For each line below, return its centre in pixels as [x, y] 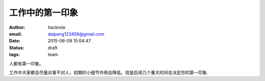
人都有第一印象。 [26, 63]
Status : [17, 48]
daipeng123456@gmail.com [76, 34]
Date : [15, 41]
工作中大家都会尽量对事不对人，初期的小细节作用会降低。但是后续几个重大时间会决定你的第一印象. [109, 72]
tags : [14, 55]
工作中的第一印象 [44, 13]
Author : [17, 27]
